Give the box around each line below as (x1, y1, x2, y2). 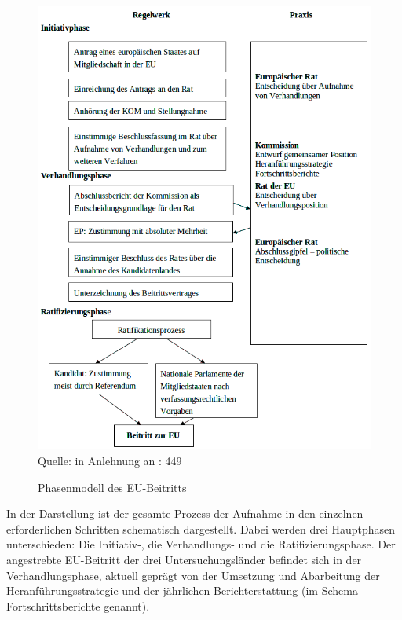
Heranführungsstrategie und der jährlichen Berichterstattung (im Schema (6, 582, 358, 599)
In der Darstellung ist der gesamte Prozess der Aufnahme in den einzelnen (6, 505, 364, 522)
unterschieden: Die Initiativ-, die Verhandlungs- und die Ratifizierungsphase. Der (6, 536, 396, 552)
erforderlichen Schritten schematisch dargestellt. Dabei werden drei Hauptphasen (6, 520, 396, 537)
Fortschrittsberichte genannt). (6, 597, 150, 614)
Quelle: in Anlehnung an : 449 (38, 453, 182, 469)
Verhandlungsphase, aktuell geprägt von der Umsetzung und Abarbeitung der (6, 567, 380, 583)
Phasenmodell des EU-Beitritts (38, 479, 187, 495)
